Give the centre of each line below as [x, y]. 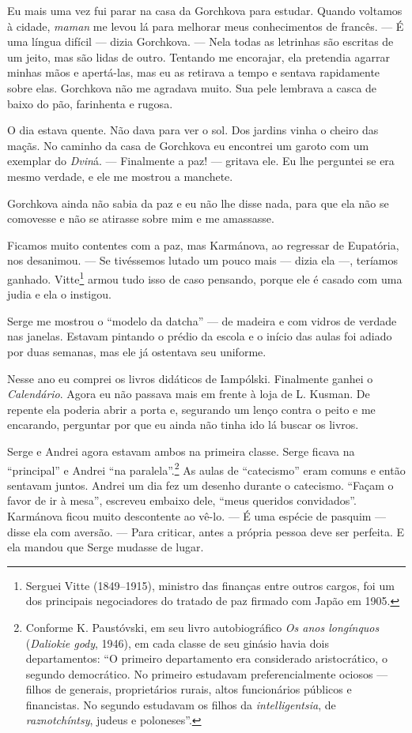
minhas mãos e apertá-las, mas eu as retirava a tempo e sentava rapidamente [194, 72]
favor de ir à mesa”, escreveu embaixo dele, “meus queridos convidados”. [182, 500]
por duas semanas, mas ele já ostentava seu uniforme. [137, 351]
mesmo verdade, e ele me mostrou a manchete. [120, 176]
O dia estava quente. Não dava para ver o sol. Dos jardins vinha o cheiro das [193, 130]
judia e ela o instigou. [59, 294]
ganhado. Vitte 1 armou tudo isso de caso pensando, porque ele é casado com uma [205, 277]
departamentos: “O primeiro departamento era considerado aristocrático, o [206, 658]
